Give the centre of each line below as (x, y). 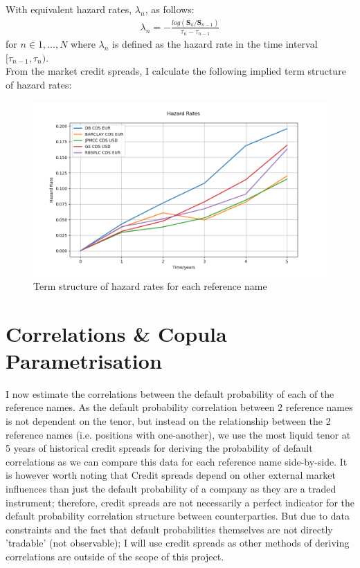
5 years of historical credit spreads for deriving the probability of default (159, 448)
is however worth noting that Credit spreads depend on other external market (171, 475)
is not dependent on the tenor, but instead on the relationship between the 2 (168, 420)
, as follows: (170, 9)
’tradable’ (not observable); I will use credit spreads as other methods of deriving (178, 543)
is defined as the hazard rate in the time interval (215, 44)
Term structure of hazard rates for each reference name (150, 285)
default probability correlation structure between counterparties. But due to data (178, 516)
